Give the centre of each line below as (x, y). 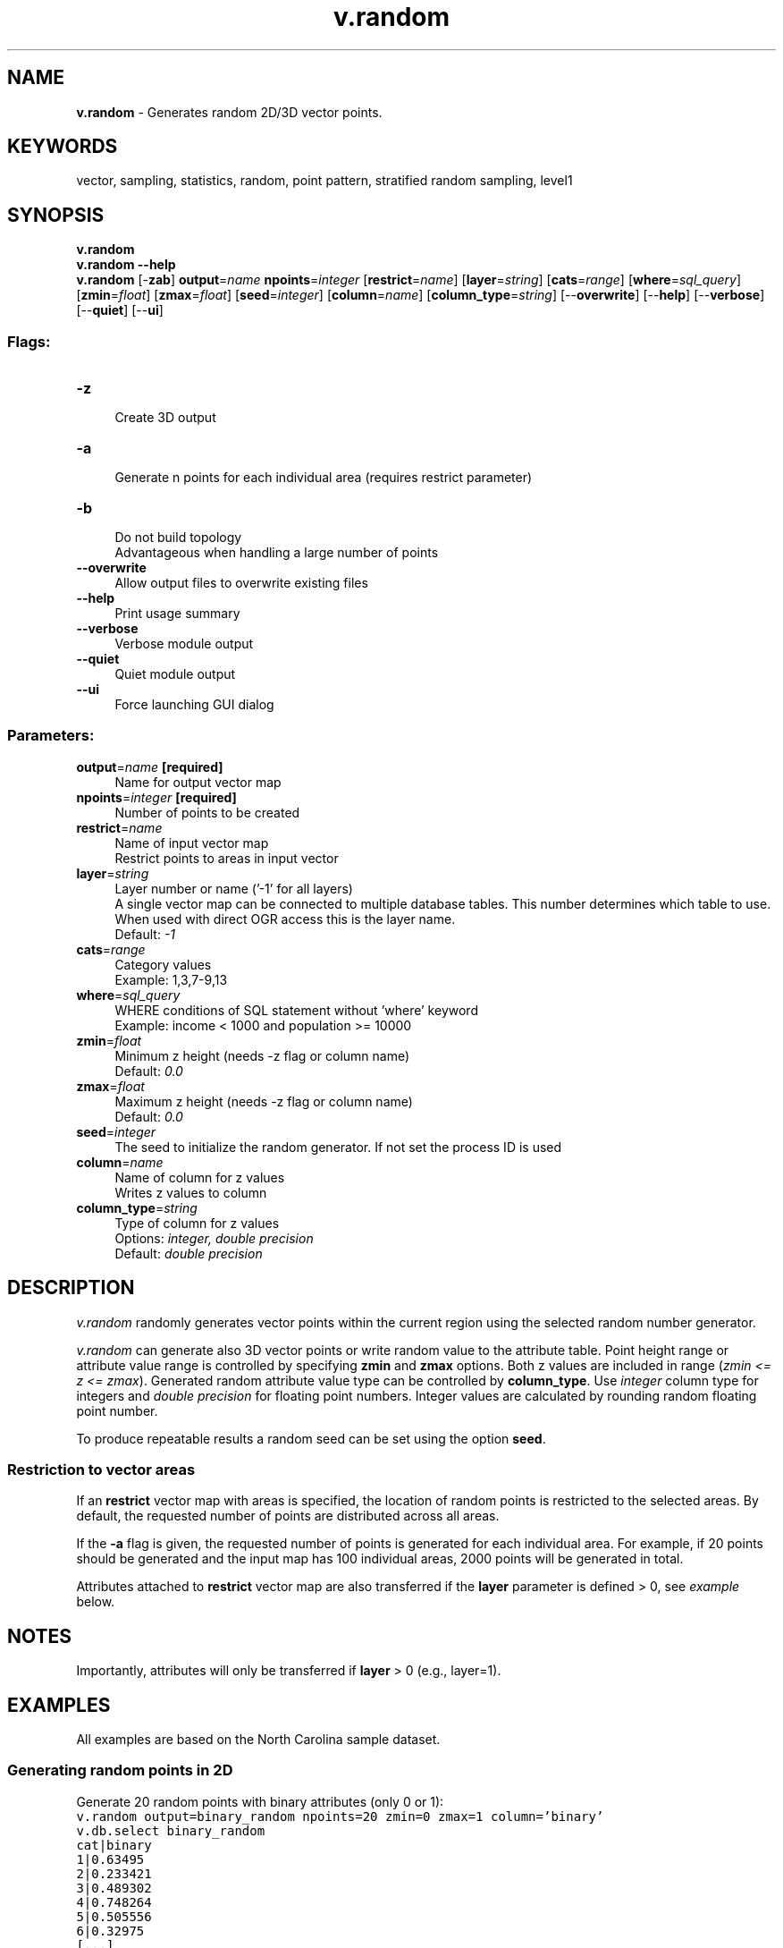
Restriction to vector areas (101, 1469)
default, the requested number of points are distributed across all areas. (288, 1516)
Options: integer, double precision (214, 1238)
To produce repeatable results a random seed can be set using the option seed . (311, 1438)
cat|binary (114, 1845)
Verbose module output (184, 644)
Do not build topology (178, 538)
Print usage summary (177, 614)
